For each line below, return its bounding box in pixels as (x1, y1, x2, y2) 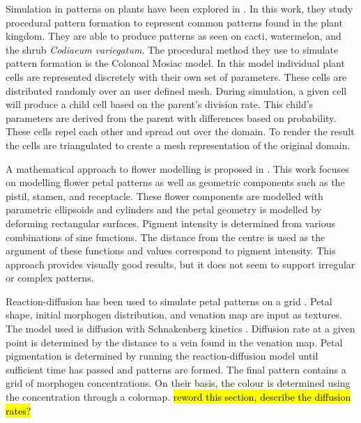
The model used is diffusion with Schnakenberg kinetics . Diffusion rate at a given (6, 321, 355, 336)
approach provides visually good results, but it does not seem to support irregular (6, 256, 355, 271)
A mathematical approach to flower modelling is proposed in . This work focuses (6, 161, 349, 176)
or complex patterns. (6, 270, 94, 285)
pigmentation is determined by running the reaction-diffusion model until (6, 348, 318, 363)
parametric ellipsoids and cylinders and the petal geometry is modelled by (6, 202, 322, 217)
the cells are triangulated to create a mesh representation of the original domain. (6, 137, 351, 152)
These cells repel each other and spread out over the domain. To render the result (6, 124, 355, 139)
